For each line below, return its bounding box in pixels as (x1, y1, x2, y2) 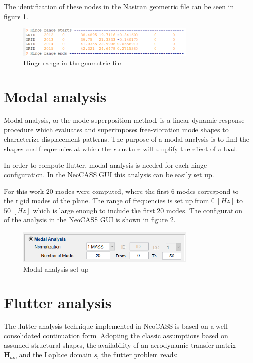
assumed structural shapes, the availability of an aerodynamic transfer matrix (4, 340, 236, 350)
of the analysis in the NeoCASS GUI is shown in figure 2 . (4, 214, 175, 225)
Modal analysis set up (23, 263, 89, 274)
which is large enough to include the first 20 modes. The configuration (33, 205, 243, 215)
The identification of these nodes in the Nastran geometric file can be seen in (4, 1, 234, 11)
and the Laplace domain (19, 349, 92, 360)
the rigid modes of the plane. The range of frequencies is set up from (4, 195, 209, 206)
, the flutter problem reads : (97, 349, 178, 360)
